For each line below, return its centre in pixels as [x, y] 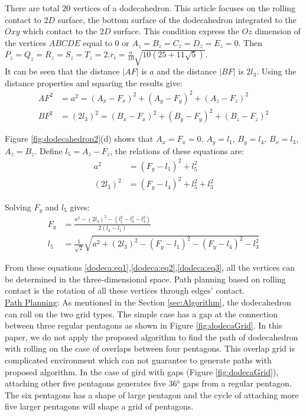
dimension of [278, 31]
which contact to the [60, 31]
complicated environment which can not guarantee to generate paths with [138, 360]
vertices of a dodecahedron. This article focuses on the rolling [184, 8]
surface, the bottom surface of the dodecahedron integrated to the [177, 19]
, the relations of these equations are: [177, 150]
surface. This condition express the [176, 31]
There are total [32, 8]
